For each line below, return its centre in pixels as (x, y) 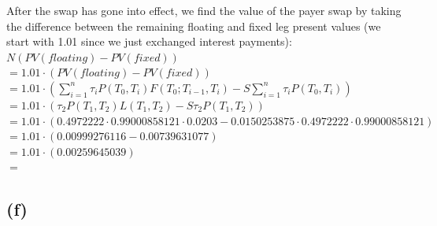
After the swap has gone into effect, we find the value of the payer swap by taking (204, 10)
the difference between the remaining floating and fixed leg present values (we (194, 26)
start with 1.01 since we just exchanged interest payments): (149, 41)
